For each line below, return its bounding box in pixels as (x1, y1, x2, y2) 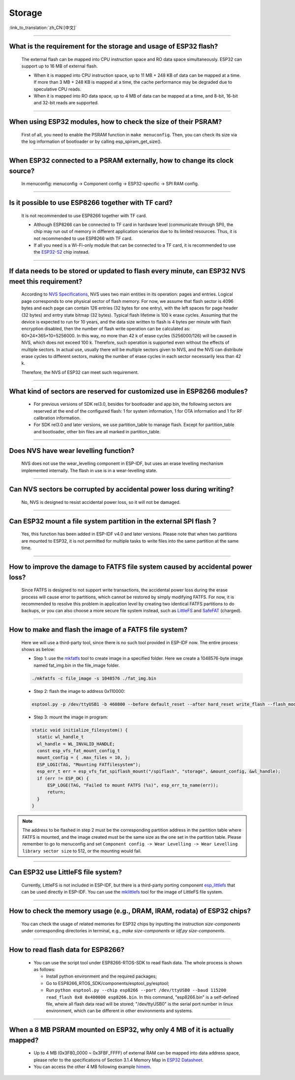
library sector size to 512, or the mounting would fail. (22, 848, 142, 854)
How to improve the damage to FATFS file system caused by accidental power (9, 562, 253, 571)
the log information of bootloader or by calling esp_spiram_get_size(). (21, 138, 162, 145)
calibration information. (33, 415, 81, 421)
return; (47, 789, 66, 795)
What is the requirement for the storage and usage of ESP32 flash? (9, 42, 218, 51)
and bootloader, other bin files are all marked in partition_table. (33, 428, 161, 434)
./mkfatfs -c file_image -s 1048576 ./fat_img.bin (31, 675, 157, 681)
